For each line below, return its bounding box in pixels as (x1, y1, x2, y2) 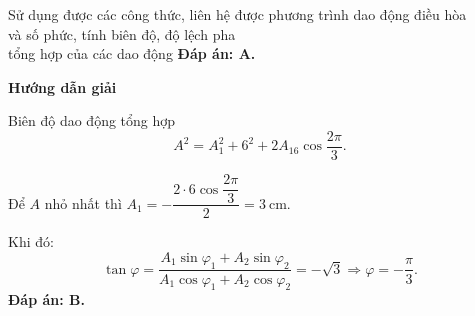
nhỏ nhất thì (44, 192, 122, 213)
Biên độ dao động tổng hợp (8, 110, 176, 131)
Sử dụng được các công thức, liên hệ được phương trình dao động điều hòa (8, 4, 467, 24)
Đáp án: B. (8, 289, 85, 310)
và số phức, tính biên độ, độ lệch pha (8, 23, 236, 44)
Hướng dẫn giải (8, 76, 117, 97)
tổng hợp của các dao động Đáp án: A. (8, 43, 256, 64)
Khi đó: (8, 231, 54, 252)
